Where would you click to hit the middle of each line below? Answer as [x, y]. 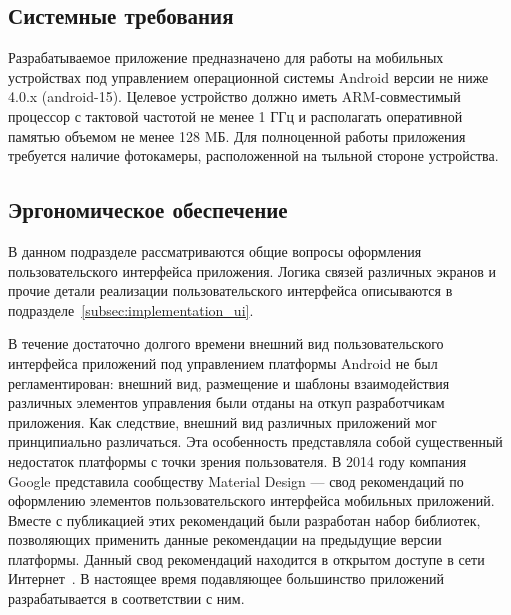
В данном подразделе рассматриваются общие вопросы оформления [215, 250]
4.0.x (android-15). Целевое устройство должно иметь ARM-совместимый [234, 96]
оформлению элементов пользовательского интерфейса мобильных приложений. [251, 500]
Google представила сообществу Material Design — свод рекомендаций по [236, 480]
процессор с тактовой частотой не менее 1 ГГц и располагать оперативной [235, 115]
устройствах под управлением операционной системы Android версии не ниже [248, 76]
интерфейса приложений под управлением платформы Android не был [223, 362]
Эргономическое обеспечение [148, 209]
